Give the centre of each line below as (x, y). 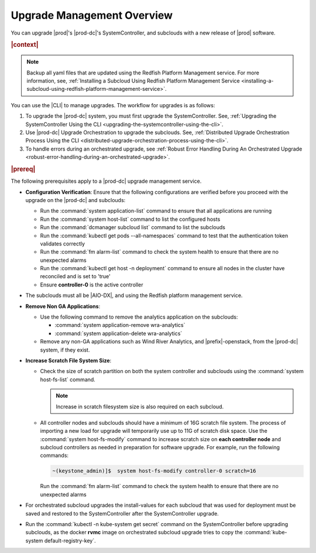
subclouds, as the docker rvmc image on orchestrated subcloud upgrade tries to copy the (134, 532)
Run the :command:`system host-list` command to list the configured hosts (130, 219)
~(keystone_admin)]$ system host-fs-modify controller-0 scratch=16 (154, 471)
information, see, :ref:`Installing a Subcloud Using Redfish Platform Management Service (133, 81)
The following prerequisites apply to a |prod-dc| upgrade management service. (106, 181)
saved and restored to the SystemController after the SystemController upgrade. (122, 513)
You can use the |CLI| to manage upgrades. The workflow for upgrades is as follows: (113, 105)
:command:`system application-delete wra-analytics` (118, 333)
